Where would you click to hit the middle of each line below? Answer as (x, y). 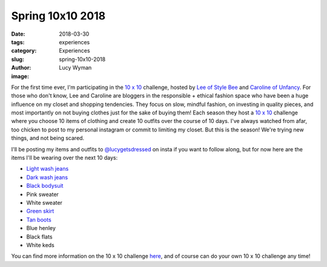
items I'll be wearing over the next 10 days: (64, 158)
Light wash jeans (48, 169)
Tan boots (39, 219)
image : (20, 76)
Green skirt (40, 211)
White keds (40, 245)
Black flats (39, 237)
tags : (18, 42)
